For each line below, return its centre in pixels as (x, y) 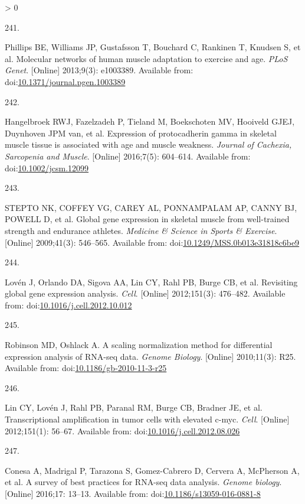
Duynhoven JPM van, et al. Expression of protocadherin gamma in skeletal (141, 133)
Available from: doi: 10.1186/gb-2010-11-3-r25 (86, 368)
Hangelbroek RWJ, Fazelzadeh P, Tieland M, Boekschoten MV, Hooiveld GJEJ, (150, 121)
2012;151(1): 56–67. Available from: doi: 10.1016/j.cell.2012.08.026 (122, 430)
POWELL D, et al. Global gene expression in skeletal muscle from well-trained (147, 219)
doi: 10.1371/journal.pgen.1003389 (65, 81)
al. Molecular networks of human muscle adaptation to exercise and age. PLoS (146, 58)
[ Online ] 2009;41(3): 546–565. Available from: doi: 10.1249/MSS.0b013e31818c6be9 (152, 242)
